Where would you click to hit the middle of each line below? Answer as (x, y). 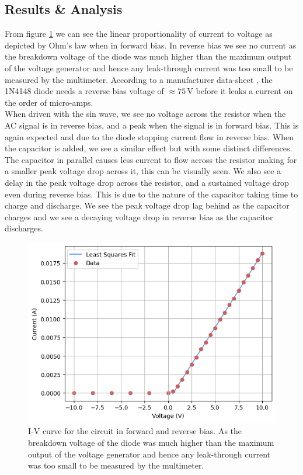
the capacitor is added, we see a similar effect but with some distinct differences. (149, 148)
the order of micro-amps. (49, 102)
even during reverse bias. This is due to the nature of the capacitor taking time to (151, 194)
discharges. (24, 228)
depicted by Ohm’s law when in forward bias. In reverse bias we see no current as (151, 45)
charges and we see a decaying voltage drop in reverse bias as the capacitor (139, 216)
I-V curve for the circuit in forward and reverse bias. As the (135, 431)
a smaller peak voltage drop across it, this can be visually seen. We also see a (143, 171)
